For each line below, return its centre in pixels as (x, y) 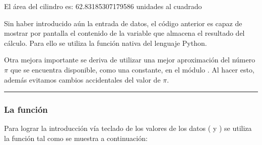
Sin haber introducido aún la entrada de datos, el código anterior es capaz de (123, 23)
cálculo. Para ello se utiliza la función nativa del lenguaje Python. (106, 43)
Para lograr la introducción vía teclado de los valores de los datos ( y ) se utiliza (128, 128)
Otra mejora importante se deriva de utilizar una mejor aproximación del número (130, 60)
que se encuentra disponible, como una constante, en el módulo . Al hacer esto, (132, 69)
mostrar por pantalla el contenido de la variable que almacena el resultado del (124, 33)
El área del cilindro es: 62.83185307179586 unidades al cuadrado (103, 6)
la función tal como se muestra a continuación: (76, 138)
